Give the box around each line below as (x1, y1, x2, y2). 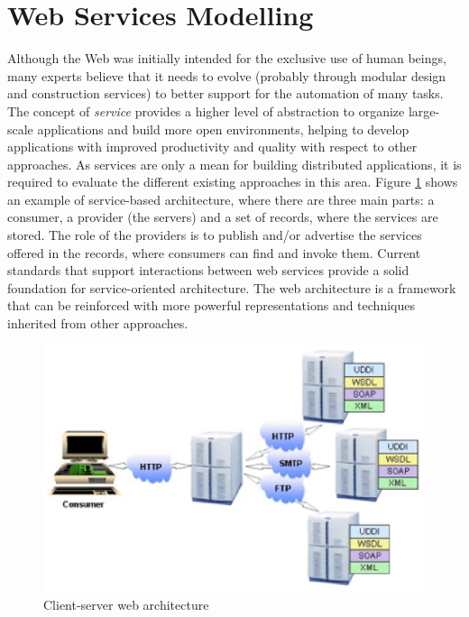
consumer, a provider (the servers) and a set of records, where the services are (7, 207, 438, 226)
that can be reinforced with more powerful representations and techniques (7, 296, 415, 315)
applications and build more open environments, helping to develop (37, 119, 409, 138)
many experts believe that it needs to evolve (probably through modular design (7, 66, 446, 85)
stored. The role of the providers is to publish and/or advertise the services (7, 226, 422, 244)
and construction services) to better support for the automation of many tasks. (7, 84, 444, 103)
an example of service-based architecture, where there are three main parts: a (7, 189, 435, 208)
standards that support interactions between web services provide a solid (7, 261, 409, 280)
